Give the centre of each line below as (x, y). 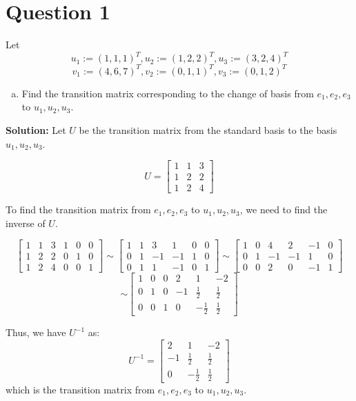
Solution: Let (36, 129)
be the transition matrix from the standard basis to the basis (208, 129)
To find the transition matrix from (78, 209)
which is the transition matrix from (80, 389)
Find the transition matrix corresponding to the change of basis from (168, 93)
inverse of (26, 223)
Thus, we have (36, 332)
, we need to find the (284, 209)
